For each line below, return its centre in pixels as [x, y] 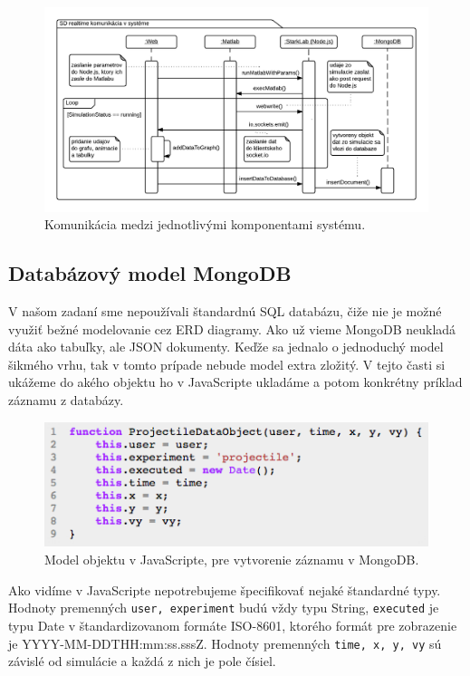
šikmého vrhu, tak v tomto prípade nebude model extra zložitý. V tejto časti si [227, 364]
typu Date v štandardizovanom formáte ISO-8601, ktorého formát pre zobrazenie [233, 625]
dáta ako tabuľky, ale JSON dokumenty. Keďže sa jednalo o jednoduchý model [226, 347]
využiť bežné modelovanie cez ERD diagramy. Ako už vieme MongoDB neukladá [232, 328]
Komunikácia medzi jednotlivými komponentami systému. [205, 224]
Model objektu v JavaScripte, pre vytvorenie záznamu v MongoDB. [232, 560]
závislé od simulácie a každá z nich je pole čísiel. [142, 661]
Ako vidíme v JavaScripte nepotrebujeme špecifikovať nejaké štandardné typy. [225, 589]
